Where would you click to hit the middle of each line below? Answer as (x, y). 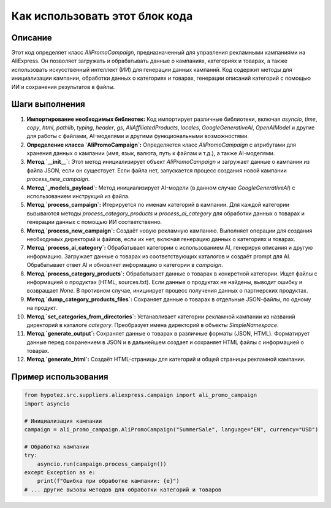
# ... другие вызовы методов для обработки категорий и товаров (123, 490)
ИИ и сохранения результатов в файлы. (63, 87)
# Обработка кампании (57, 447)
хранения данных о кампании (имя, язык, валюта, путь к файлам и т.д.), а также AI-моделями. (151, 153)
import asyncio (47, 404)
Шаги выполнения (48, 104)
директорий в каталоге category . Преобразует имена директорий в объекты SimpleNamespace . (153, 325)
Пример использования (60, 377)
